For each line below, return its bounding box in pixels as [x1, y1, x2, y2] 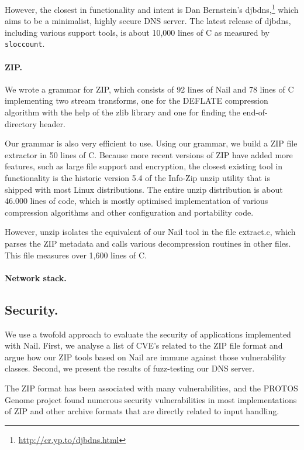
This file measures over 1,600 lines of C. [5, 248, 147, 261]
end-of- [243, 106, 268, 118]
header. [39, 117, 65, 129]
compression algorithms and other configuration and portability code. [5, 206, 254, 218]
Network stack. [5, 271, 67, 284]
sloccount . [5, 37, 45, 50]
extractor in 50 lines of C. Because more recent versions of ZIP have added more [5, 148, 293, 161]
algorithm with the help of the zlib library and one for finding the [5, 106, 240, 118]
